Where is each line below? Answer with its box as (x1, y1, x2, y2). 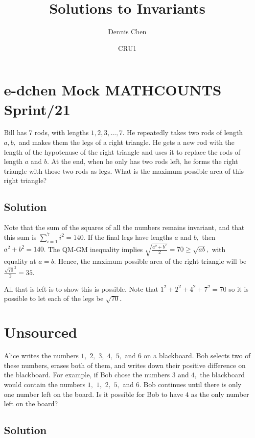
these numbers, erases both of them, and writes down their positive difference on (4, 360, 246, 370)
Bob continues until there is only (143, 379, 242, 389)
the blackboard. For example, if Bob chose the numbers (4, 369, 170, 380)
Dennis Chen (108, 26, 147, 37)
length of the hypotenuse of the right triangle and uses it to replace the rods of (4, 146, 241, 157)
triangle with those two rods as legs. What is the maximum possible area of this (4, 165, 244, 176)
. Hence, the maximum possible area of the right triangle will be (54, 256, 247, 266)
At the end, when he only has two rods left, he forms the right (51, 156, 238, 166)
